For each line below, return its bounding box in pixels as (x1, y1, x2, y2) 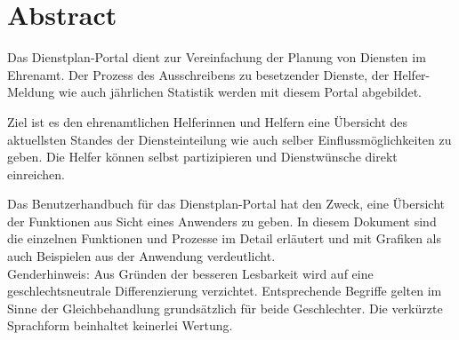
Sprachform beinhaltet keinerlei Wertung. (7, 316, 233, 335)
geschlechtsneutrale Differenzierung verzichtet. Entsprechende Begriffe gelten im (7, 281, 442, 300)
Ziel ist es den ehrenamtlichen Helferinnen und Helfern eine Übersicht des (7, 112, 408, 130)
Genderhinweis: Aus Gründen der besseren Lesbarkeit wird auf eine (7, 264, 374, 282)
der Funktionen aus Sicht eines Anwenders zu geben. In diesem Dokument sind (7, 211, 437, 230)
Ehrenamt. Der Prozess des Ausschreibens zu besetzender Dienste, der (7, 65, 390, 83)
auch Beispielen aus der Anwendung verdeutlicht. (7, 247, 276, 265)
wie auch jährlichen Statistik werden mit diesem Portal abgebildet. (58, 83, 422, 101)
